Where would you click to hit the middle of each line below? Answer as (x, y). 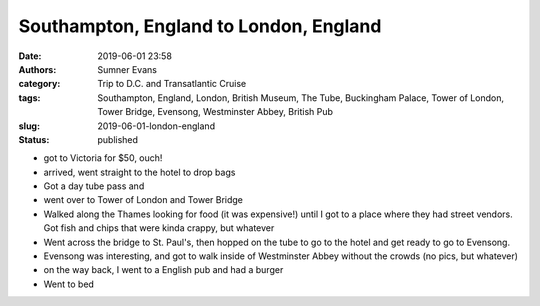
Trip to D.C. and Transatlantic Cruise (172, 84)
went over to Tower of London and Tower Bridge (143, 200)
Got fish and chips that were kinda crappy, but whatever (159, 228)
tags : (29, 97)
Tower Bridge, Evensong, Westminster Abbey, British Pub (215, 112)
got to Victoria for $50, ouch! (103, 158)
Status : (34, 139)
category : (39, 84)
